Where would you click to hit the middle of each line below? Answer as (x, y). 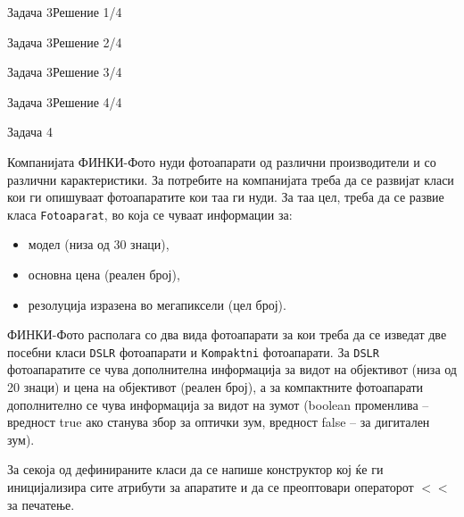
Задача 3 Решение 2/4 (65, 42)
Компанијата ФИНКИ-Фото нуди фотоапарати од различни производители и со (222, 161)
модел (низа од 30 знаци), (99, 244)
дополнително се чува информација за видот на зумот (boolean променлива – (218, 404)
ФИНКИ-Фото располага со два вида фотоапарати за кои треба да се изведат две (227, 334)
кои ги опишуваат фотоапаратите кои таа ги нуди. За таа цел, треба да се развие (226, 197)
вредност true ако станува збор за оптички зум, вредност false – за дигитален (219, 422)
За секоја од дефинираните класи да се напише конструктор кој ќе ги (195, 469)
